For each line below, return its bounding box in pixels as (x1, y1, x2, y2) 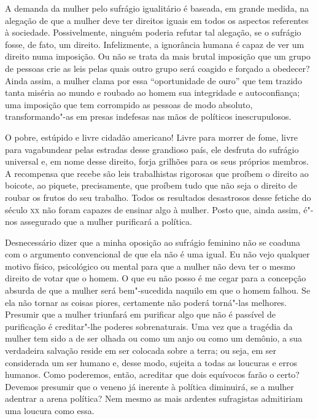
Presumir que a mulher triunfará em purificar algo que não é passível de (5, 308, 276, 321)
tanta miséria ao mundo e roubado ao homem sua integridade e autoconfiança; (5, 86, 300, 99)
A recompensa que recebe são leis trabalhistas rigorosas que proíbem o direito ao (5, 166, 309, 179)
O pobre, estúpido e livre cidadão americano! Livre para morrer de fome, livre (5, 130, 298, 143)
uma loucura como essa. (5, 404, 95, 417)
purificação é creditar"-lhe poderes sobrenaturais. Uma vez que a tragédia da (5, 319, 293, 332)
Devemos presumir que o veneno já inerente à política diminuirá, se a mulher (5, 380, 294, 393)
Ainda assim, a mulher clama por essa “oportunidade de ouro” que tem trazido (5, 74, 302, 87)
